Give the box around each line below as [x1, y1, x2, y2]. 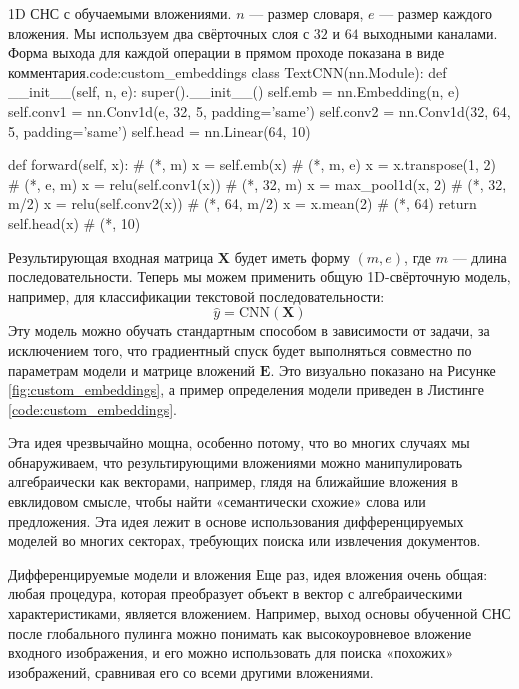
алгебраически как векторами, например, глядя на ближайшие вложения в [8, 471, 458, 492]
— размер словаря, [249, 3, 364, 23]
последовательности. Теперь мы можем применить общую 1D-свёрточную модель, [8, 266, 511, 287]
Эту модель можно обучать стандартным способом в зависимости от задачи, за [8, 320, 490, 341]
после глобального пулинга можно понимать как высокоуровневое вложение [8, 622, 472, 643]
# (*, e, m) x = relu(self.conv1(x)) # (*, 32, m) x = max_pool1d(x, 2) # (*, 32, [8, 173, 507, 194]
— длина [452, 246, 507, 267]
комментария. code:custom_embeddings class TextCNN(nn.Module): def [8, 61, 447, 82]
